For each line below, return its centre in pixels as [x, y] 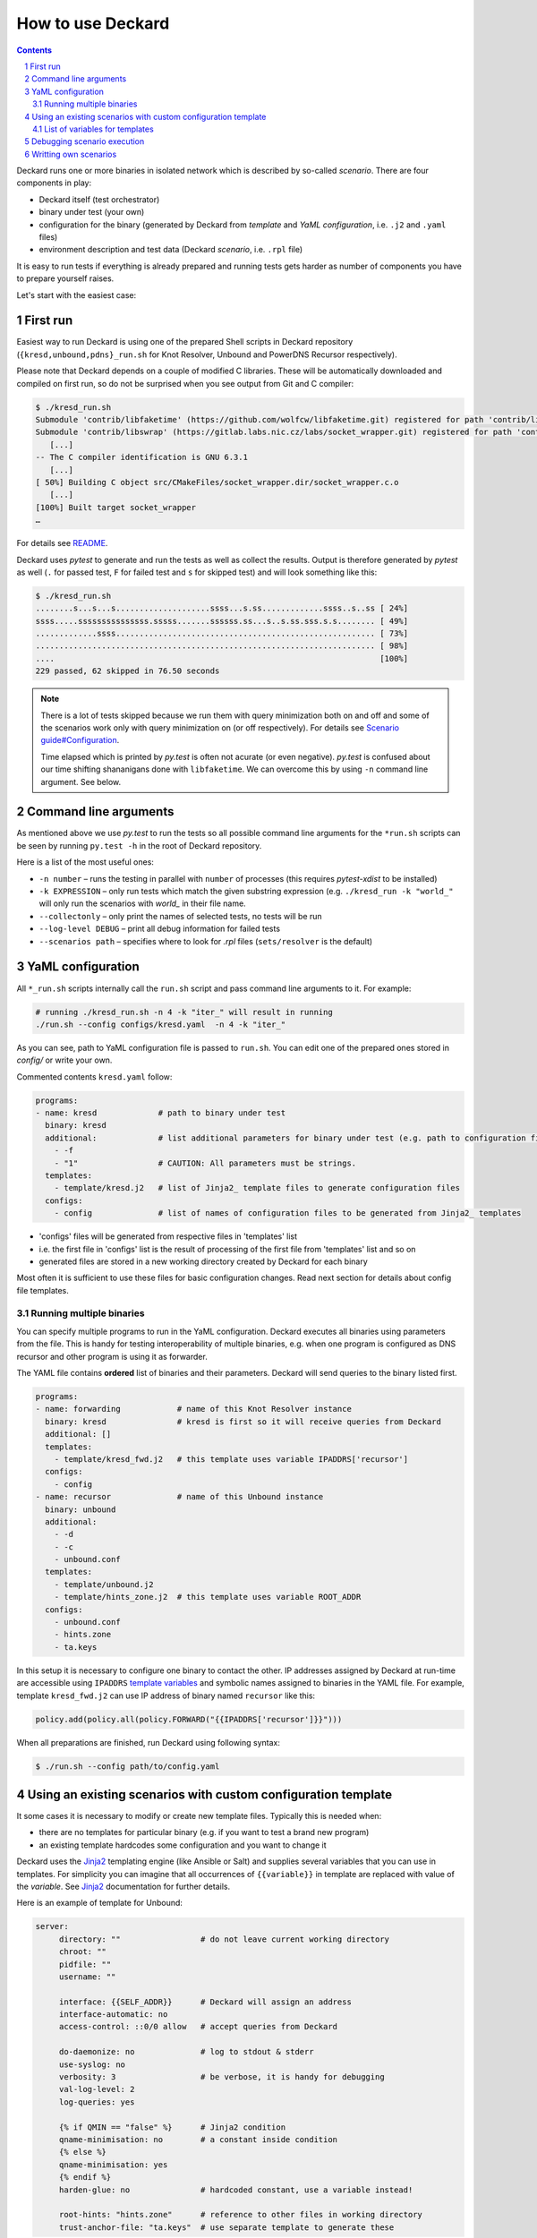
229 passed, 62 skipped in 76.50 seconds [128, 671]
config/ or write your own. [64, 1060]
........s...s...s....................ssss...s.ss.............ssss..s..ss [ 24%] [222, 608]
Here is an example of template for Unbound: [100, 1903]
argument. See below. [81, 782]
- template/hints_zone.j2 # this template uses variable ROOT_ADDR [208, 1597]
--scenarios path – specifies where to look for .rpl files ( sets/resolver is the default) [206, 941]
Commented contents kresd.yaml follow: [94, 1076]
